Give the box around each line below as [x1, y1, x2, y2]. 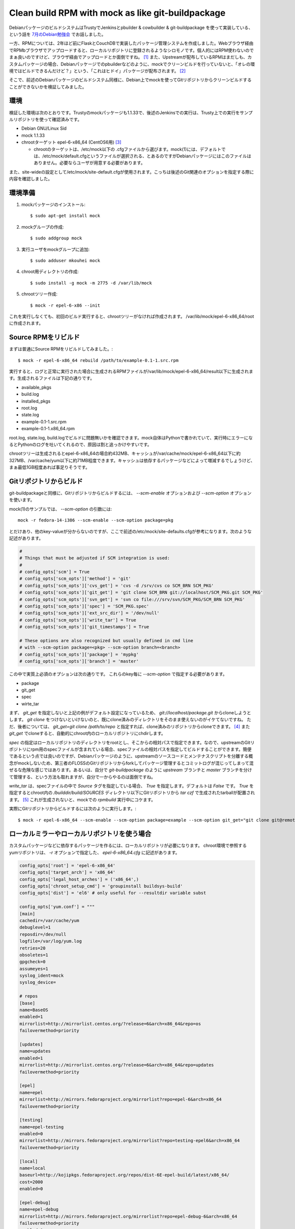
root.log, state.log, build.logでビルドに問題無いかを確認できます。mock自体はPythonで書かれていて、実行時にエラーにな [9, 435, 253, 440]
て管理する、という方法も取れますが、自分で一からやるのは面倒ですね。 [9, 774, 156, 780]
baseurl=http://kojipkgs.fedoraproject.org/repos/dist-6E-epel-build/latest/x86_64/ [19, 1172, 230, 1178]
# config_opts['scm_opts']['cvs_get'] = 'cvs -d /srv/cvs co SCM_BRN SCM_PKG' [19, 583, 214, 588]
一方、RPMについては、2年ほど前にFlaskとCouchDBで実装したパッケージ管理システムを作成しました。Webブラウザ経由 [9, 40, 254, 46]
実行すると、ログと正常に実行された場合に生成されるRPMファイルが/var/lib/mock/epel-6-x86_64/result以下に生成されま [9, 368, 253, 374]
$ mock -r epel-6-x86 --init [30, 302, 100, 308]
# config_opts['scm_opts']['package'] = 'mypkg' [19, 651, 139, 657]
